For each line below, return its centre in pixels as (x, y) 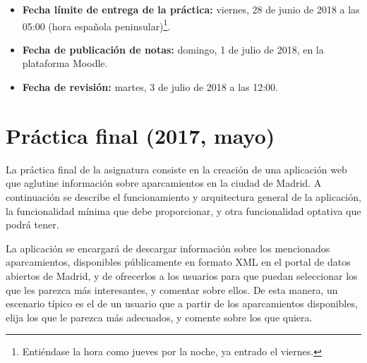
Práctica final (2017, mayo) (140, 135)
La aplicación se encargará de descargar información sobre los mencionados (168, 248)
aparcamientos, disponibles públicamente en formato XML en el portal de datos (178, 262)
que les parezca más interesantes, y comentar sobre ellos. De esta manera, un (172, 289)
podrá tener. (32, 224)
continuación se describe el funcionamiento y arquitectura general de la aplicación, (183, 196)
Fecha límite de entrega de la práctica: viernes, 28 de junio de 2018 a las (191, 9)
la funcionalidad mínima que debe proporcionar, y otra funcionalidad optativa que (183, 210)
